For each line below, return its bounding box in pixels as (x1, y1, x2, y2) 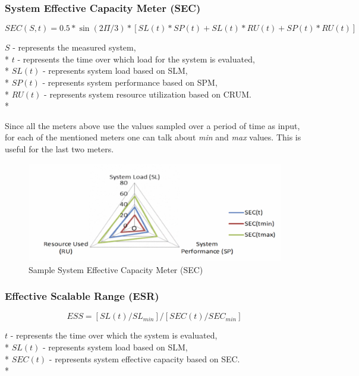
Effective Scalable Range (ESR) (5, 289, 159, 303)
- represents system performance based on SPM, (42, 76, 218, 88)
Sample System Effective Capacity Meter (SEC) (29, 263, 203, 275)
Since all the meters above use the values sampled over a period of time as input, (5, 119, 300, 131)
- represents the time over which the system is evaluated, (10, 329, 218, 341)
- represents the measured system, (12, 41, 136, 54)
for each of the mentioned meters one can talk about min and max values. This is (5, 131, 301, 143)
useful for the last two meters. (5, 142, 114, 155)
